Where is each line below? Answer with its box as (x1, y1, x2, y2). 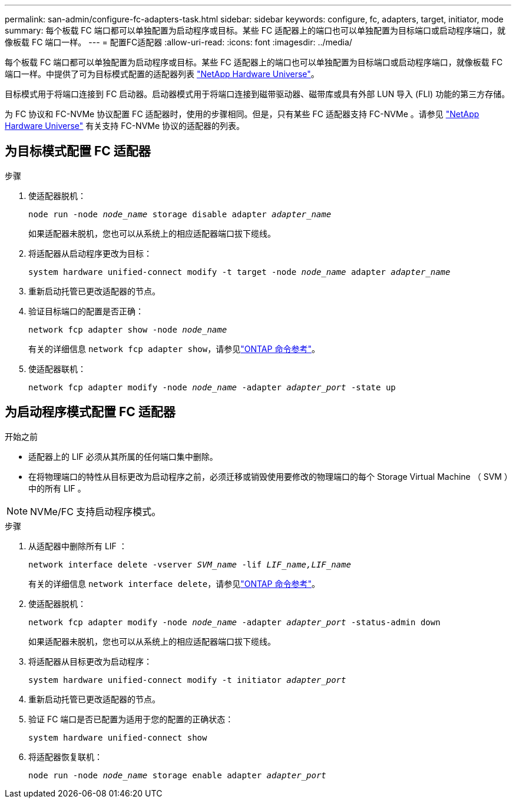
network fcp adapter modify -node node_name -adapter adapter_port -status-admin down (28, 617, 441, 627)
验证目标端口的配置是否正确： (28, 306, 144, 316)
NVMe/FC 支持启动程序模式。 (30, 505, 161, 517)
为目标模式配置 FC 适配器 (5, 144, 151, 159)
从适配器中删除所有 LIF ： (28, 540, 127, 551)
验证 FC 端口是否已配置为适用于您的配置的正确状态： (28, 714, 234, 724)
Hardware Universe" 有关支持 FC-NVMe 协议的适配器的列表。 (5, 121, 245, 131)
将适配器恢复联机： (28, 751, 102, 762)
